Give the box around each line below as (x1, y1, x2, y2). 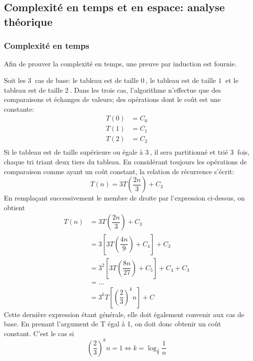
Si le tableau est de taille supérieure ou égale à (4, 147, 143, 157)
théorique (4, 14, 53, 29)
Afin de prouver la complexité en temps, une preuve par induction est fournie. (4, 59, 237, 69)
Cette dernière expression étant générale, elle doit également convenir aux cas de (4, 309, 245, 319)
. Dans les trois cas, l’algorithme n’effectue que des (70, 84, 221, 95)
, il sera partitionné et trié (150, 147, 228, 157)
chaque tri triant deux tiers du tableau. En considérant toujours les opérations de (4, 157, 247, 167)
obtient (4, 202, 25, 212)
